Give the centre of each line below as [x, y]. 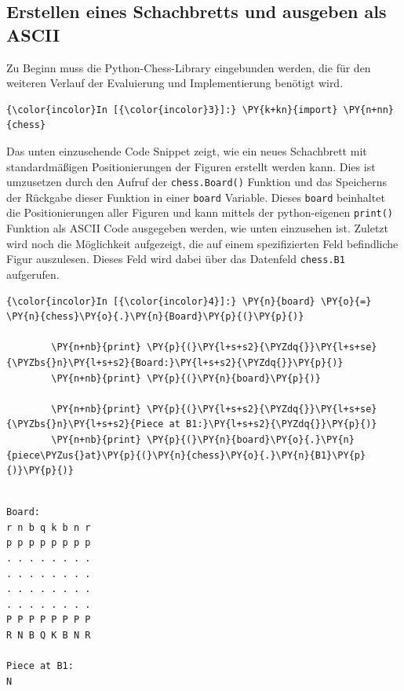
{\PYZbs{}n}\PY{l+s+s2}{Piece [85, 424]
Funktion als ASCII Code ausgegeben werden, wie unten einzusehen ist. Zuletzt [198, 228]
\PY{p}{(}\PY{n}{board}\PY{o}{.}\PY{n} [250, 439]
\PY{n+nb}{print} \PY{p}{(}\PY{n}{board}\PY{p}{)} [186, 378]
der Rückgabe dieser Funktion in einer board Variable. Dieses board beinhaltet [196, 197]
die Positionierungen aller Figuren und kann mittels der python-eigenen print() [200, 212]
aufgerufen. [33, 274]
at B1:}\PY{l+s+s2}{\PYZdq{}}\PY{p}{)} [273, 424]
